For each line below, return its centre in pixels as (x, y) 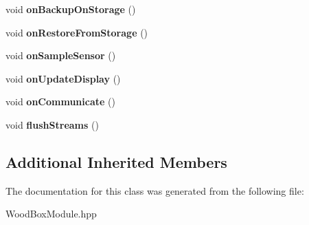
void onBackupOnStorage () (71, 9)
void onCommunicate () (60, 101)
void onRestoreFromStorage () (77, 32)
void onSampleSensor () (61, 55)
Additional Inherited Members (116, 161)
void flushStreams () (52, 124)
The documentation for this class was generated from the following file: (155, 190)
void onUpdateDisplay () (63, 78)
